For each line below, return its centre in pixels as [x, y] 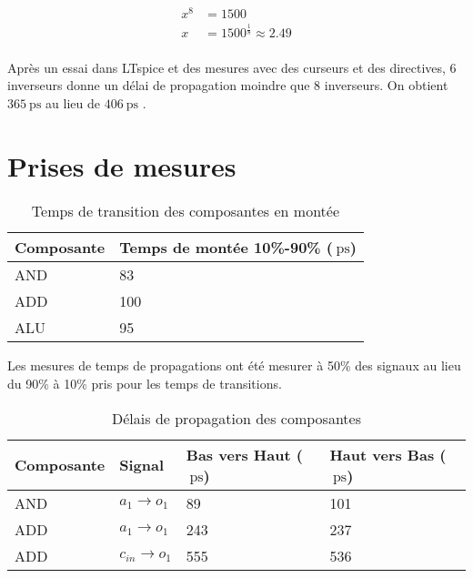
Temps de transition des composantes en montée [186, 211]
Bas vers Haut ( [244, 454]
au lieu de [73, 102]
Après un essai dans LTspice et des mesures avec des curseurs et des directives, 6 [232, 67]
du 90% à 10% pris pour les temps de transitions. [145, 384]
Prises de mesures [122, 165]
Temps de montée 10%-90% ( [226, 248]
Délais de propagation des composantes [236, 418]
